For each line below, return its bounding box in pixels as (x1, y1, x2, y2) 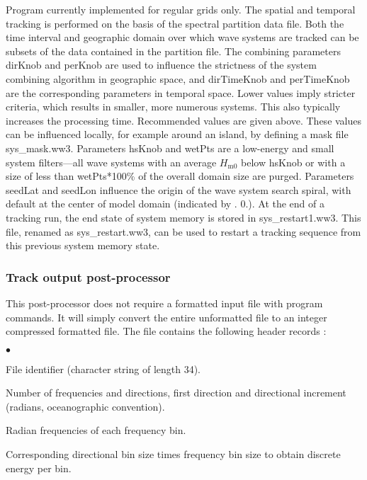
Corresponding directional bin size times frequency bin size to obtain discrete (6, 447, 341, 462)
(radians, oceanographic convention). (6, 399, 165, 413)
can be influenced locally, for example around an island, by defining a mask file (6, 127, 349, 142)
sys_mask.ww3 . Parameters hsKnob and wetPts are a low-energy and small (6, 140, 334, 155)
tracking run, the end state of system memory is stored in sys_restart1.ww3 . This (6, 210, 361, 224)
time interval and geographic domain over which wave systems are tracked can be (6, 30, 359, 45)
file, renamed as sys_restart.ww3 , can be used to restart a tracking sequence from (6, 224, 361, 239)
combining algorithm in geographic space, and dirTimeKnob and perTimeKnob (6, 71, 350, 86)
